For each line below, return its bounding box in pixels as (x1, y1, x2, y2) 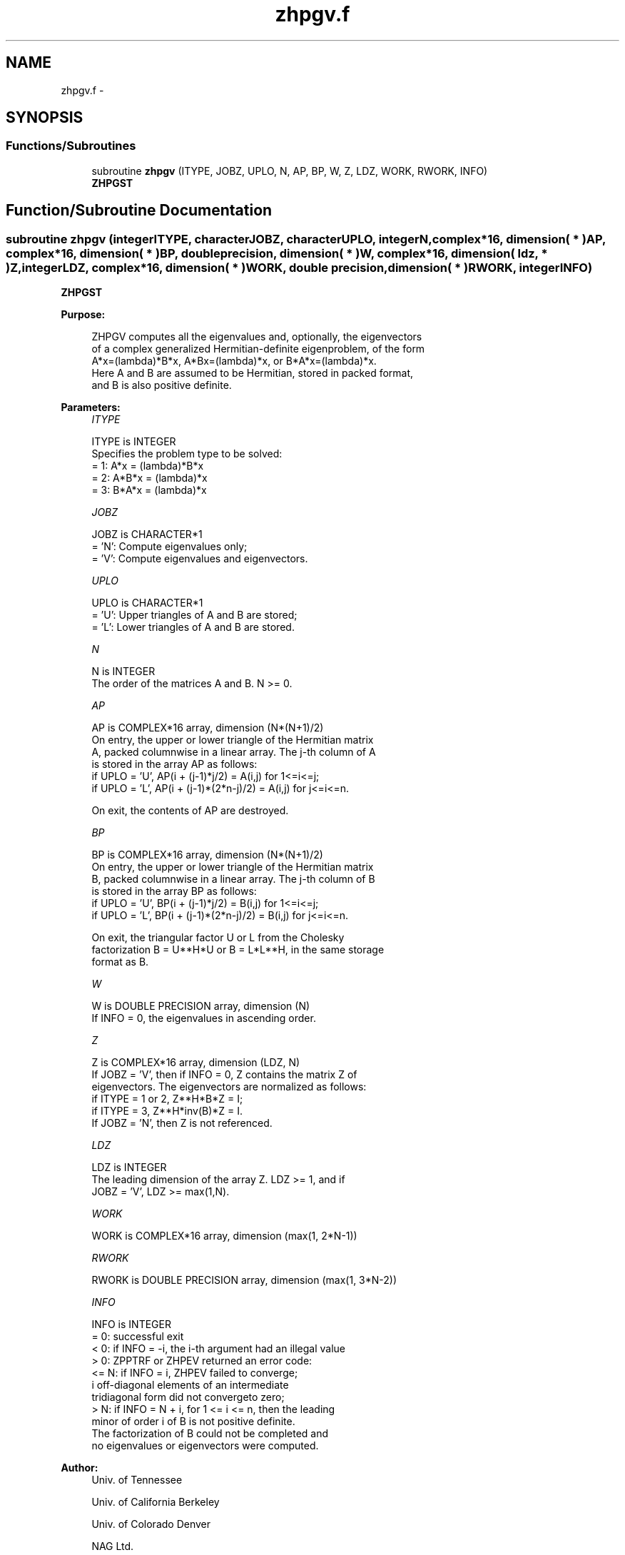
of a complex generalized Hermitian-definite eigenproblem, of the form (91, 343, 425, 355)
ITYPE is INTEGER (91, 435, 176, 448)
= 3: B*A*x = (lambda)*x (91, 484, 207, 497)
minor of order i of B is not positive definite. (91, 1415, 295, 1428)
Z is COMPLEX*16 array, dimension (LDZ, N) (91, 1056, 300, 1069)
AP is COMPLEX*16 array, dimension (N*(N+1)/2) (91, 721, 324, 734)
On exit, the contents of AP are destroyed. (91, 804, 289, 817)
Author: (61, 1462, 98, 1474)
